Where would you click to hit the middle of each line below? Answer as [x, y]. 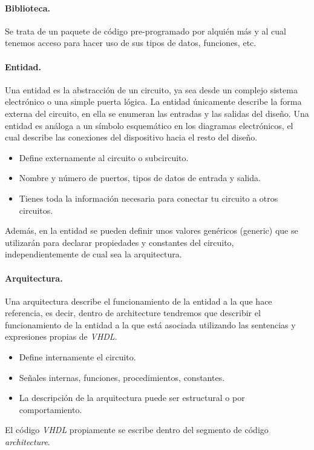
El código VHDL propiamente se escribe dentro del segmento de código [137, 430]
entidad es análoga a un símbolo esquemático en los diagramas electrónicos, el [149, 125]
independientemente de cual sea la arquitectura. [93, 254]
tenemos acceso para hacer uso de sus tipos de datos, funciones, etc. [131, 43]
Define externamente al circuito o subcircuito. [104, 157]
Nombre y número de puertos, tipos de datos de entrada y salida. [140, 178]
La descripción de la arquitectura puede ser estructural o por [132, 398]
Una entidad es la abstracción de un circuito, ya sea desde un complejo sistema [151, 89]
